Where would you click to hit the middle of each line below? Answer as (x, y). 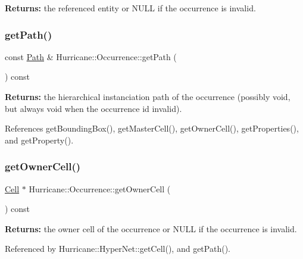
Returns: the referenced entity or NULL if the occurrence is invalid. (130, 8)
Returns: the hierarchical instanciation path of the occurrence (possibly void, (148, 96)
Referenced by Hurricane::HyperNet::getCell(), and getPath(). (118, 249)
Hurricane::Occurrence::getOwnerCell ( (100, 188)
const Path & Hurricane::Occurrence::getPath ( (91, 56)
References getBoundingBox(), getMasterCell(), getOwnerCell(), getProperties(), (152, 128)
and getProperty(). (39, 140)
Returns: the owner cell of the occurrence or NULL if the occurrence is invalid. (151, 228)
